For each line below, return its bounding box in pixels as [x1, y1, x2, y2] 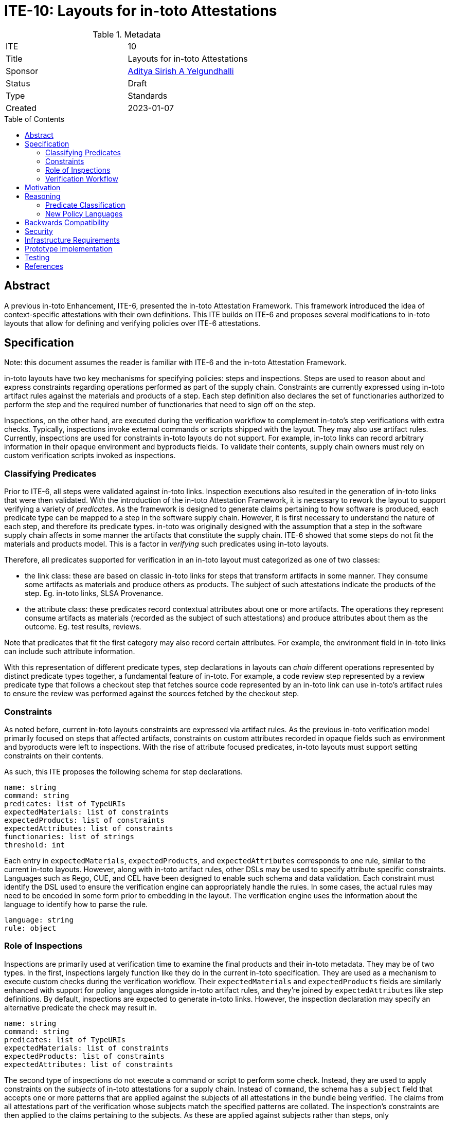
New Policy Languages [45, 209, 123, 218]
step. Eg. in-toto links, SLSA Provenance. [25, 589, 164, 598]
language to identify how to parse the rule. [4, 899, 148, 909]
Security [25, 226, 53, 236]
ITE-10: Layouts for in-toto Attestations [4, 2, 277, 20]
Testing [25, 252, 50, 262]
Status [6, 78, 30, 88]
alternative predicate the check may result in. [4, 1003, 157, 1012]
